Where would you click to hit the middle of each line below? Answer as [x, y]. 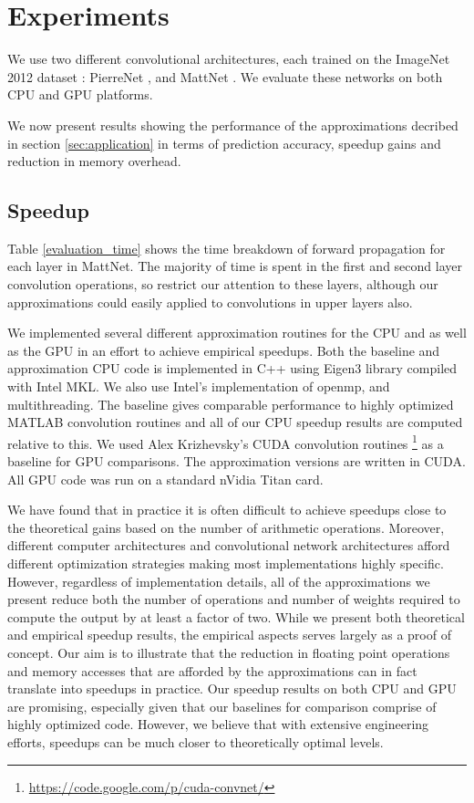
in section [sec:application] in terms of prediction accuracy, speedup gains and [224, 143]
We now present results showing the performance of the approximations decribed [233, 125]
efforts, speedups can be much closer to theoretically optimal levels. [196, 741]
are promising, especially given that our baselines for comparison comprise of [222, 706]
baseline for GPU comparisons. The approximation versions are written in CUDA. [237, 461]
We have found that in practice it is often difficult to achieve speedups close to [227, 510]
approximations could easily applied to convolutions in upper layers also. [210, 302]
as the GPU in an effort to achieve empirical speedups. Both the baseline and [224, 350]
